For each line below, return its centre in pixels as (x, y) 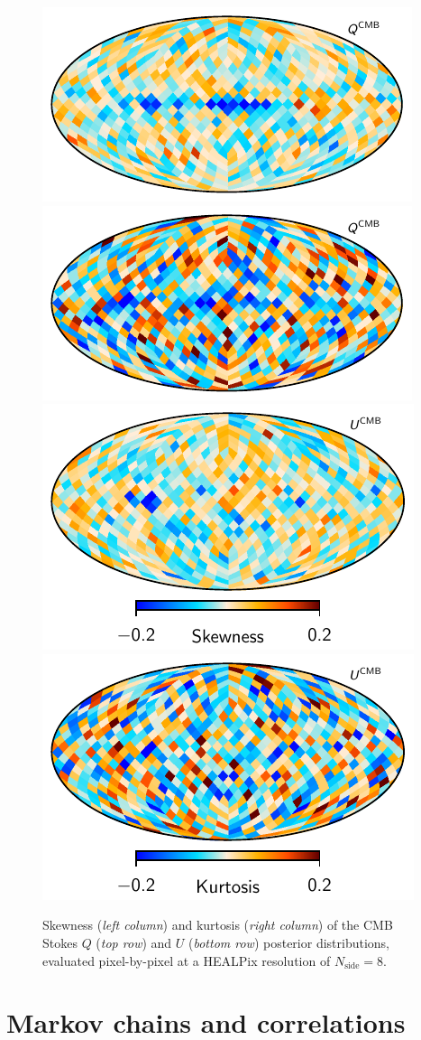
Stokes (60, 942)
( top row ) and (134, 942)
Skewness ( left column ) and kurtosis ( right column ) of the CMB (218, 925)
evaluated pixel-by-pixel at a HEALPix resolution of (187, 960)
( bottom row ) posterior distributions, (289, 942)
